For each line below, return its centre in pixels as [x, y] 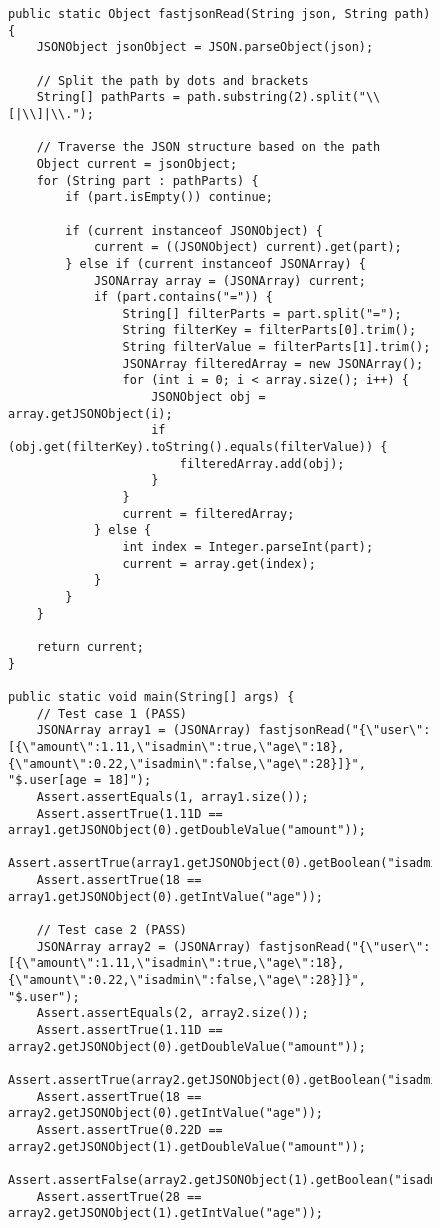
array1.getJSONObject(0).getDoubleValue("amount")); [187, 830]
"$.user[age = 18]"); [80, 780]
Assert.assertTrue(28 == [119, 1196]
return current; [90, 646]
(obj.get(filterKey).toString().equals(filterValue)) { [198, 447]
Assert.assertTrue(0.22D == [129, 1129]
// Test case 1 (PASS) [111, 713]
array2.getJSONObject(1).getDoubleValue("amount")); [187, 1146]
